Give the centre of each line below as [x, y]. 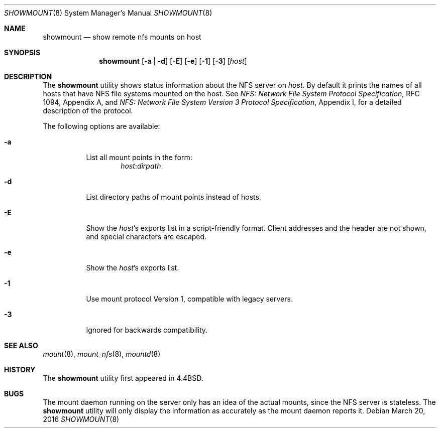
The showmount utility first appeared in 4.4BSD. [123, 378]
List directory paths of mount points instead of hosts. [174, 197]
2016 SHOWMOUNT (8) [81, 419]
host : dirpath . [142, 166]
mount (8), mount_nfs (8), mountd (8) [102, 354]
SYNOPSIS [22, 52]
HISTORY [20, 370]
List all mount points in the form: [139, 157]
